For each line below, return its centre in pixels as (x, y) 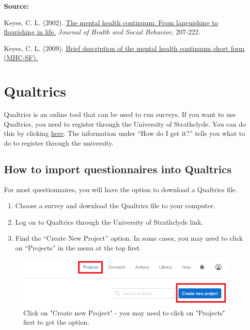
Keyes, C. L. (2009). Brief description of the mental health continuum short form (124, 48)
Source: (16, 6)
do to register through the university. (59, 142)
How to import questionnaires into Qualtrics (118, 169)
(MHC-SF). (21, 58)
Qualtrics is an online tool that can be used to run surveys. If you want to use (120, 114)
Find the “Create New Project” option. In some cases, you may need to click (129, 238)
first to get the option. (56, 322)
